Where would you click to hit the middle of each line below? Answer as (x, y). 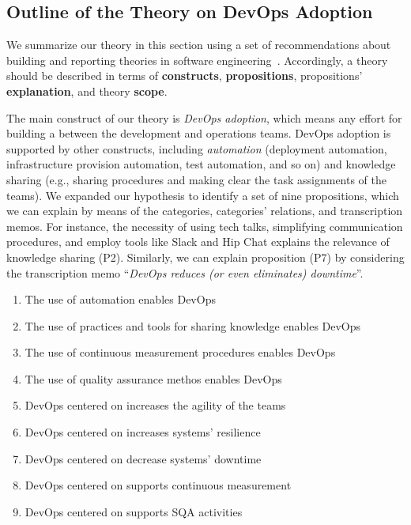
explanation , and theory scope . (87, 91)
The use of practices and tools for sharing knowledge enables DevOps (193, 325)
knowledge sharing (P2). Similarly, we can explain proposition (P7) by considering (205, 257)
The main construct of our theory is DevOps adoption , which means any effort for (204, 117)
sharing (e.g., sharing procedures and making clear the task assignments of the (197, 179)
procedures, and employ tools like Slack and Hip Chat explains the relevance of (198, 242)
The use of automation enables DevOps (120, 299)
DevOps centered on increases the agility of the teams (155, 405)
